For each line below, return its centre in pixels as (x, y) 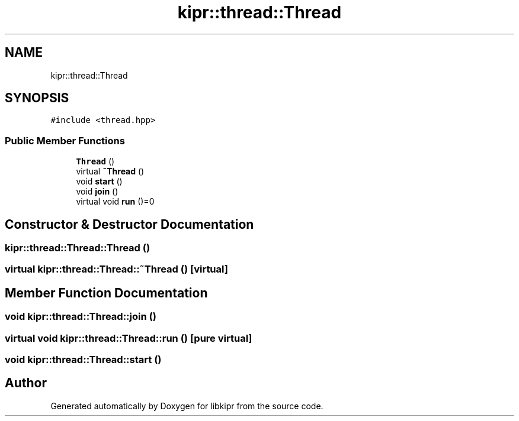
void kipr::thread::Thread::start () (83, 360)
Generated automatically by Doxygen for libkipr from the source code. (187, 406)
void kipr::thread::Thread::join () (81, 317)
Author (26, 383)
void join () (97, 192)
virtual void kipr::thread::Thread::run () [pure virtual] (129, 338)
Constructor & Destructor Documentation (129, 224)
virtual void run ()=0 (115, 202)
